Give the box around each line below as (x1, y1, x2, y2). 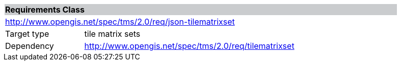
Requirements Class (5, 5, 85, 15)
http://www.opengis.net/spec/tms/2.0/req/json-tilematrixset (5, 17, 235, 27)
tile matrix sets (84, 29, 141, 39)
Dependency (5, 41, 54, 51)
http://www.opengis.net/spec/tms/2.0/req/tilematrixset (84, 41, 295, 51)
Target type (5, 29, 49, 39)
